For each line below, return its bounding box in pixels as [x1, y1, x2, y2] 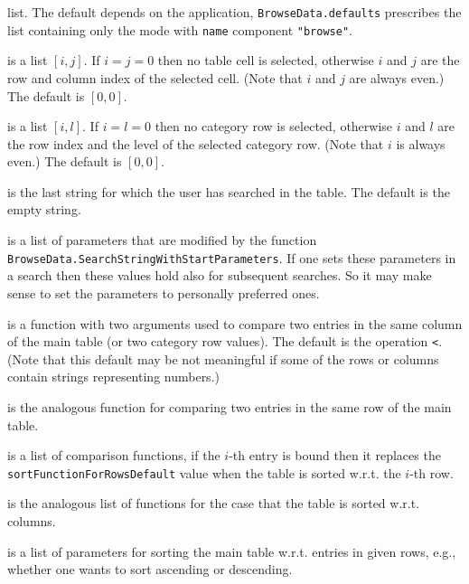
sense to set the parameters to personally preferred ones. [7, 283, 320, 302]
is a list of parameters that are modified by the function [7, 231, 317, 250]
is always [396, 134, 446, 153]
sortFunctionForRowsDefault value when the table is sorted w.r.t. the [7, 463, 401, 482]
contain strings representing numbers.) [7, 367, 220, 386]
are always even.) [349, 68, 445, 87]
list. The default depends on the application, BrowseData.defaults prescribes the [7, 3, 462, 21]
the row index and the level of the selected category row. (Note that [7, 134, 384, 153]
